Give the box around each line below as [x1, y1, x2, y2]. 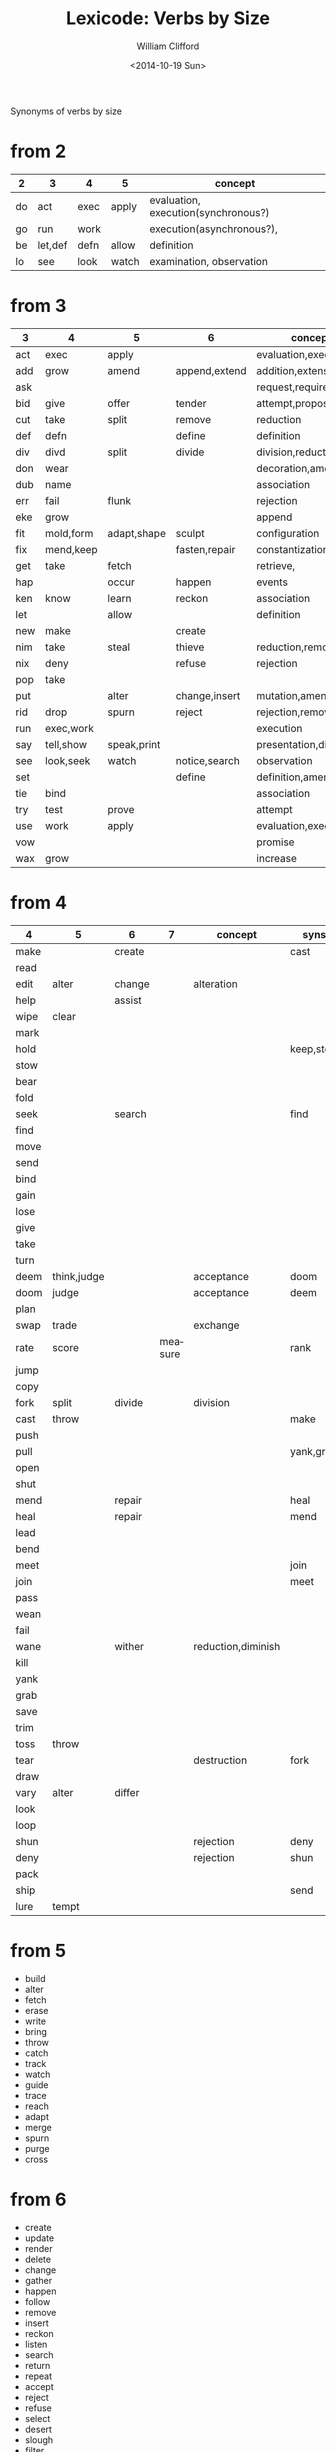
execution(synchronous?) [149, 205, 270, 219]
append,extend [175, 363, 247, 377]
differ [114, 1785, 140, 1799]
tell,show [44, 737, 88, 751]
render [24, 2242, 53, 2254]
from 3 [10, 295, 67, 317]
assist [114, 993, 142, 1007]
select [24, 2412, 51, 2424]
